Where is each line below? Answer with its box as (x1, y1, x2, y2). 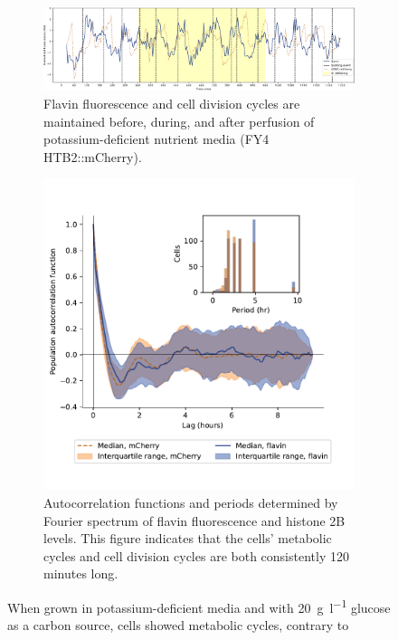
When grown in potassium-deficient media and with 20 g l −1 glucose (7, 595, 391, 616)
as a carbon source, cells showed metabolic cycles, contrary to (7, 616, 349, 635)
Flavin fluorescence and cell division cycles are (43, 93, 300, 112)
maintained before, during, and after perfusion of (43, 111, 315, 130)
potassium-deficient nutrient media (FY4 (43, 129, 270, 148)
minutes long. (43, 564, 118, 583)
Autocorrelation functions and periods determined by (43, 492, 338, 511)
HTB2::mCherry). (43, 147, 142, 166)
